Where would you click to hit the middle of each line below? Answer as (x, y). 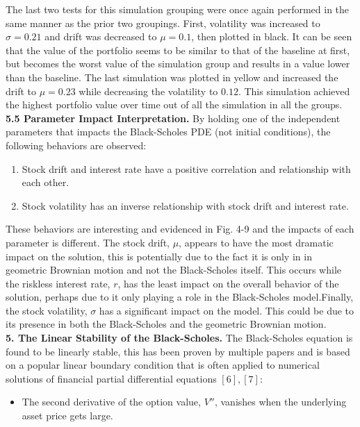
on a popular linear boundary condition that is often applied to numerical (163, 365)
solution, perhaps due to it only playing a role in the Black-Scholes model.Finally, (180, 297)
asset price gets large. (67, 416)
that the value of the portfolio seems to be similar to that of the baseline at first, (178, 50)
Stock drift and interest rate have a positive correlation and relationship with (186, 168)
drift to (21, 91)
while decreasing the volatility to (148, 91)
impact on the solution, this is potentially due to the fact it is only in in (159, 256)
